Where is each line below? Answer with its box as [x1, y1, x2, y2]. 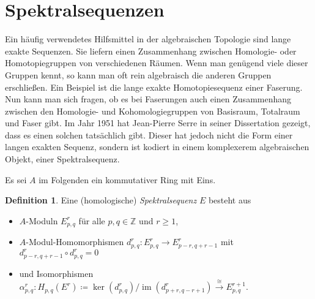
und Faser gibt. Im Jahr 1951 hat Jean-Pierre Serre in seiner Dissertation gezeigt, [5, 116, 311, 129]
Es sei [5, 173, 27, 186]
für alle [78, 214, 105, 227]
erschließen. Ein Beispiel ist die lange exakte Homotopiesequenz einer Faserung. [5, 80, 303, 93]
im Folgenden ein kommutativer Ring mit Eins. [39, 173, 216, 186]
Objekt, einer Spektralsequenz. [5, 153, 120, 165]
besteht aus [208, 194, 251, 206]
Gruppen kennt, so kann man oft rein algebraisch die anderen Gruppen [5, 68, 272, 81]
